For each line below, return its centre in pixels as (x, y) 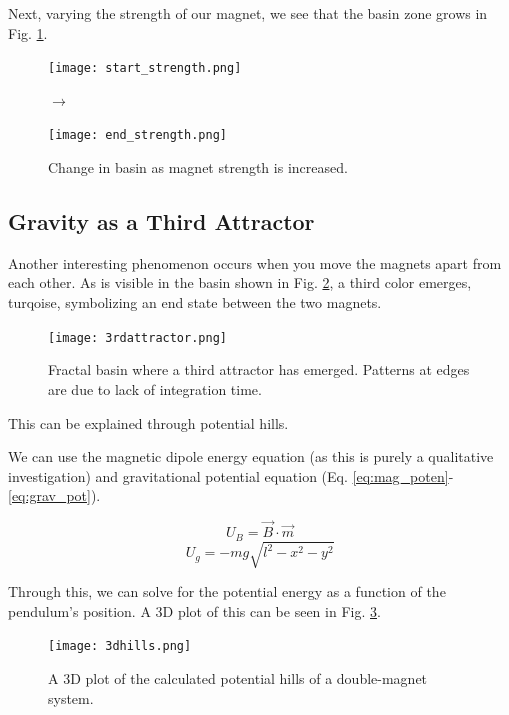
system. (71, 697)
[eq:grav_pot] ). (54, 495)
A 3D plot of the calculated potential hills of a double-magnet (238, 677)
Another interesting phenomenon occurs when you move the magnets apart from (255, 262)
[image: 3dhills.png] (120, 646)
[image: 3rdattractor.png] (137, 337)
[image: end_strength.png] (137, 135)
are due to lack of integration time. (155, 388)
